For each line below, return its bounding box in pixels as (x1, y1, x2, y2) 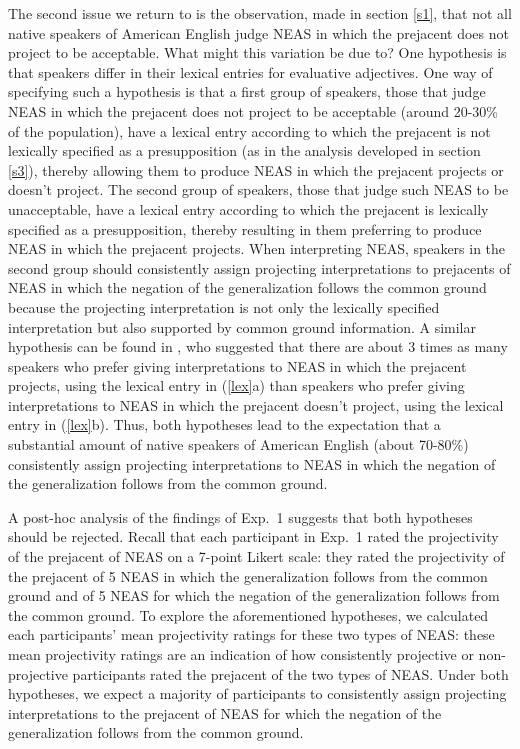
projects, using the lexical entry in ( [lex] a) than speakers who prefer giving (8, 375, 465, 396)
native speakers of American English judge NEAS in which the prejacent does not (8, 22, 509, 43)
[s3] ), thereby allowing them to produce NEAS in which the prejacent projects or (8, 159, 504, 180)
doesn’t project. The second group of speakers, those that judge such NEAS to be (8, 179, 509, 200)
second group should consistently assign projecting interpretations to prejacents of (8, 257, 511, 278)
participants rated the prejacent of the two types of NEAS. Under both (72, 663, 509, 684)
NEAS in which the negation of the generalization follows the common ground (8, 277, 487, 298)
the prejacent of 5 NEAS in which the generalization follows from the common (8, 565, 488, 586)
